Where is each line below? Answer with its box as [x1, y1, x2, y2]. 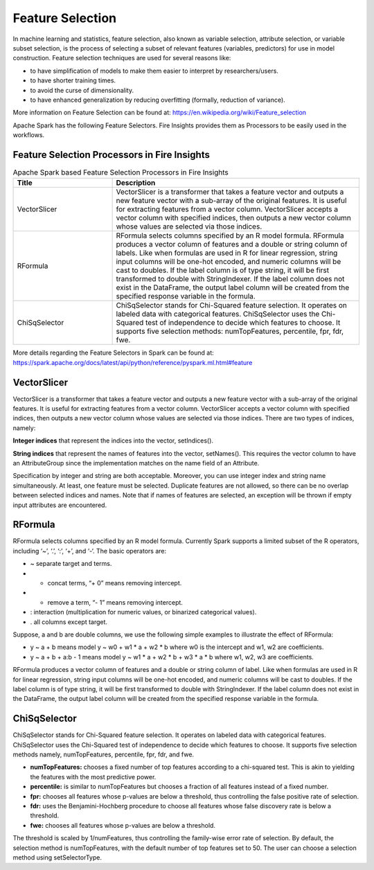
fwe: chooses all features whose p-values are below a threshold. [30, 821, 216, 829]
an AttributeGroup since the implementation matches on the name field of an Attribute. [12, 459, 260, 467]
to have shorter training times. [30, 76, 116, 85]
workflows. [12, 131, 45, 139]
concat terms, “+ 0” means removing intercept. [47, 579, 182, 587]
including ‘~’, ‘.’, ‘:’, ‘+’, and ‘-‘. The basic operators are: [12, 547, 167, 555]
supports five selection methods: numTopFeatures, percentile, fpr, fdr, [116, 326, 344, 336]
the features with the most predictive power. [30, 772, 157, 781]
